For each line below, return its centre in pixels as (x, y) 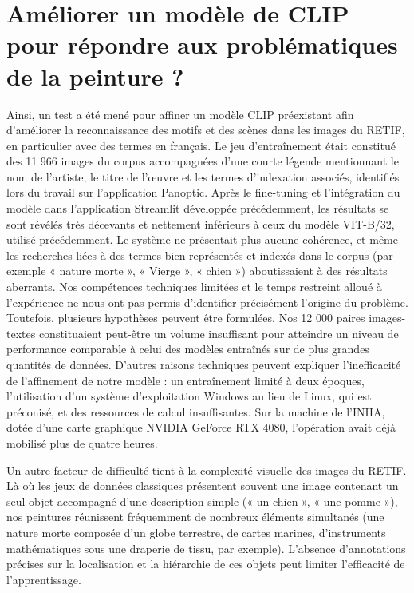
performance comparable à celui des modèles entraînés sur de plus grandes (188, 349)
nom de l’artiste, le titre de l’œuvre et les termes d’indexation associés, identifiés (203, 176)
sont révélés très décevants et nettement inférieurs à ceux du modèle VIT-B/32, (201, 223)
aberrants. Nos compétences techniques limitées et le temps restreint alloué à (194, 287)
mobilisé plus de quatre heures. (82, 442)
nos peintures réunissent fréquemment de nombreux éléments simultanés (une (195, 517)
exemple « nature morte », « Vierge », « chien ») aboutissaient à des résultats (197, 271)
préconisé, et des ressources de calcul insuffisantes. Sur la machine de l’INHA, (196, 411)
